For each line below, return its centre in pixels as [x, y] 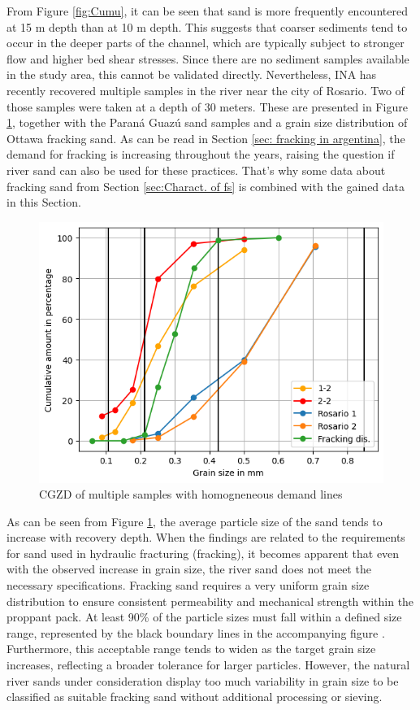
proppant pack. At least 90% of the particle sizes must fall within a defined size [204, 617]
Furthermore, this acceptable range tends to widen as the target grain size [191, 649]
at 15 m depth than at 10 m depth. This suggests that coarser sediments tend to [207, 26]
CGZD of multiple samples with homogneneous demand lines [191, 494]
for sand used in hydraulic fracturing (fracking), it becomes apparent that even [203, 553]
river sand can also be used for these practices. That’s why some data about [196, 170]
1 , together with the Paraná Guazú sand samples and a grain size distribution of [207, 122]
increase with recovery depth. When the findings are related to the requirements [206, 537]
